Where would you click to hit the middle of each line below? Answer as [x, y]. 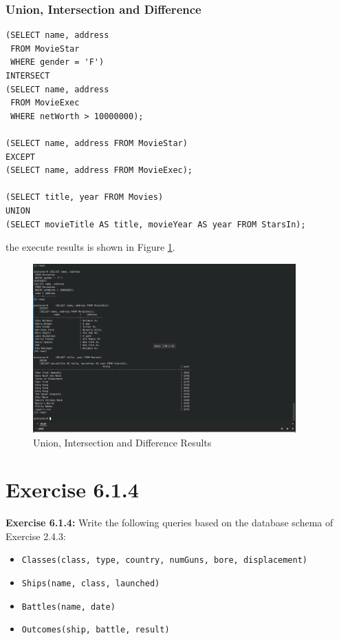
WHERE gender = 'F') [57, 62]
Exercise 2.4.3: [36, 536]
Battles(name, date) [68, 607]
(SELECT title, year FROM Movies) [85, 197]
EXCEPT [20, 157]
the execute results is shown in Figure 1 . [90, 247]
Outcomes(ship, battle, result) [96, 630]
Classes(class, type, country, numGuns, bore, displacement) [165, 560]
